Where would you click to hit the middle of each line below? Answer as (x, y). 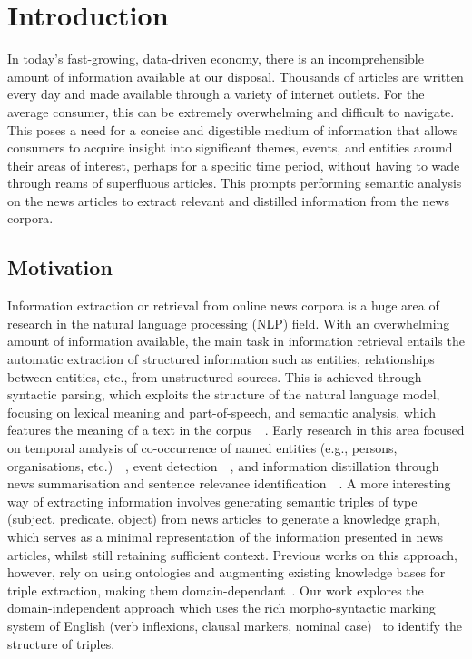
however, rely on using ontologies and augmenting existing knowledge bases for (226, 572)
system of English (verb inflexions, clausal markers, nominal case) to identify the (235, 625)
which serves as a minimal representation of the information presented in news (226, 536)
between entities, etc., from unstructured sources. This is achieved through (215, 376)
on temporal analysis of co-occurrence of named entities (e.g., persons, (202, 448)
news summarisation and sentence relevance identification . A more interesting (229, 483)
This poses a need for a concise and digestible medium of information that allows (233, 129)
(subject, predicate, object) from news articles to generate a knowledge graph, (224, 519)
